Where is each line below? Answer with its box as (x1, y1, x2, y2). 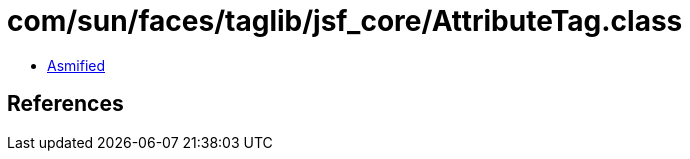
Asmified (47, 56, 106, 74)
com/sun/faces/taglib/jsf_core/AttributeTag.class (7, 4, 683, 38)
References (7, 91, 124, 117)
